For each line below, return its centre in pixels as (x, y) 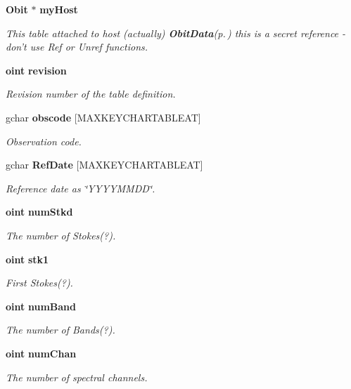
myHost (59, 9)
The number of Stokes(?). (61, 235)
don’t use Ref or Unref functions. (77, 47)
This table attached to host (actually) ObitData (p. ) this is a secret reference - (176, 33)
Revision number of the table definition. (91, 94)
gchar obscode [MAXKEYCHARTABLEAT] (103, 117)
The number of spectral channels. (77, 377)
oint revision (36, 70)
